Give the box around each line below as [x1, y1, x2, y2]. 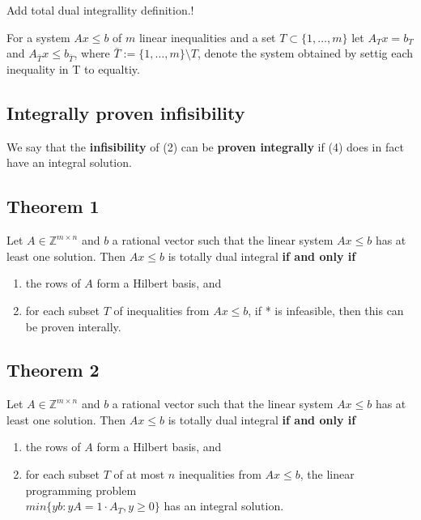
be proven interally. [25, 318, 121, 335]
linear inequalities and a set [138, 28, 276, 45]
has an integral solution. [164, 497, 284, 514]
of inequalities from [113, 301, 210, 318]
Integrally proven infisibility [6, 100, 245, 125]
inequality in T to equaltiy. [6, 60, 140, 77]
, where [74, 45, 110, 62]
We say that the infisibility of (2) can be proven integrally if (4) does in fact [6, 138, 404, 155]
